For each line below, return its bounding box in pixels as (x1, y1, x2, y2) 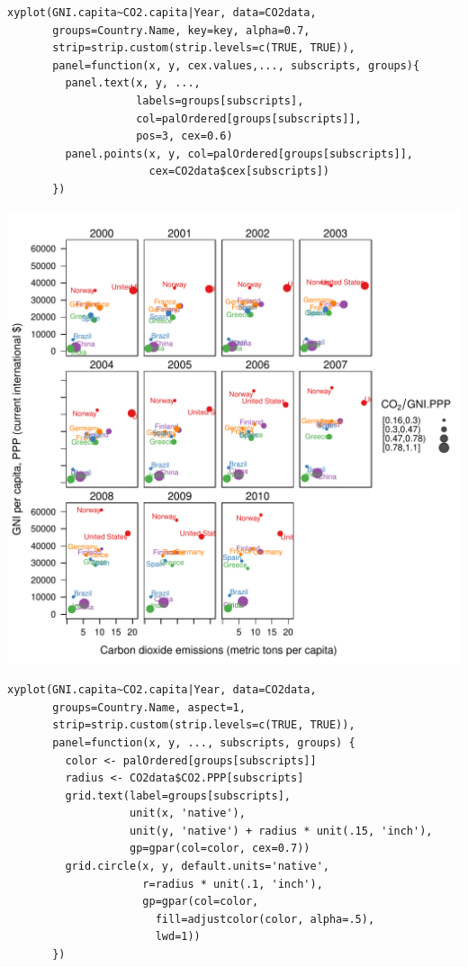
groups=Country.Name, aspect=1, (52, 700, 246, 714)
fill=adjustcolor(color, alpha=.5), (155, 912, 375, 926)
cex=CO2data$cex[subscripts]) (148, 165, 329, 178)
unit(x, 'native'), (130, 807, 246, 820)
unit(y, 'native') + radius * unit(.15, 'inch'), (130, 824, 433, 837)
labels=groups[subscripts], (136, 94, 304, 107)
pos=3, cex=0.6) (136, 130, 233, 143)
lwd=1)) (155, 930, 201, 944)
